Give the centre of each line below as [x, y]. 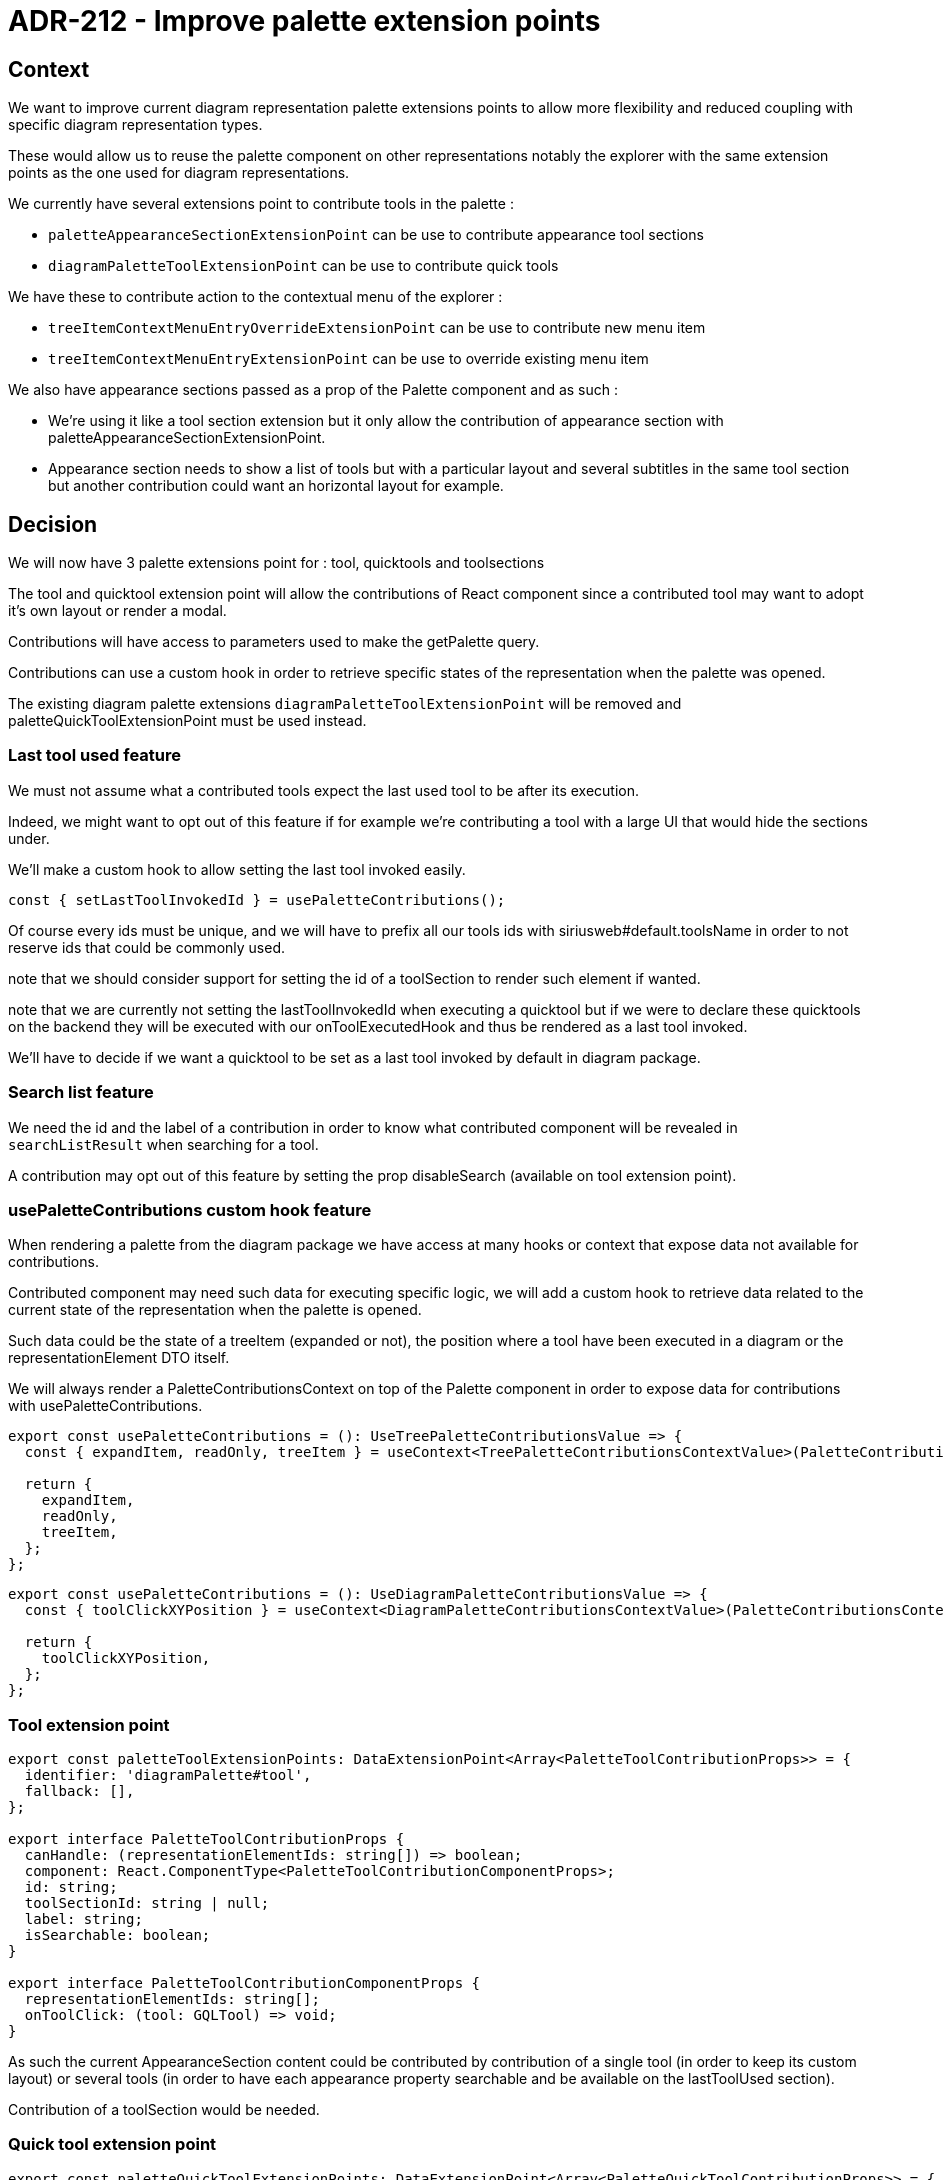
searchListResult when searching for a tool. [163, 1144]
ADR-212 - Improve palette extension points [304, 21]
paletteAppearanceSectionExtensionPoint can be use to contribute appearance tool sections [376, 235]
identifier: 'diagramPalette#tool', [168, 1775]
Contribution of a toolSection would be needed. [164, 2110]
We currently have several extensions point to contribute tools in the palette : [261, 204]
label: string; [83, 1919]
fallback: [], [79, 1791]
